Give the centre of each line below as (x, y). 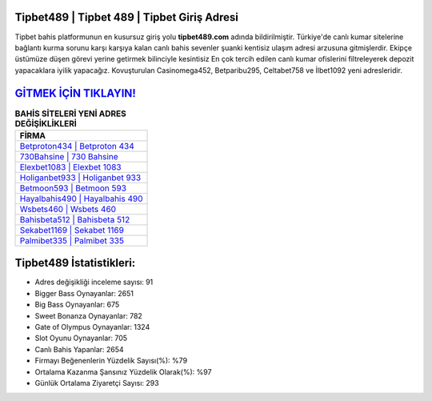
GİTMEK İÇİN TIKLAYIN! (75, 93)
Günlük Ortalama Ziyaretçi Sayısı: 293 (97, 383)
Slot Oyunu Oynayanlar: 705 (81, 338)
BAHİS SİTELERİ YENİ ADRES (71, 114)
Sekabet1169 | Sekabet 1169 (72, 230)
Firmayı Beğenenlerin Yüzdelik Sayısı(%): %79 (111, 361)
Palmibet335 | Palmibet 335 (72, 240)
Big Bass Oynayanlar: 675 (77, 305)
